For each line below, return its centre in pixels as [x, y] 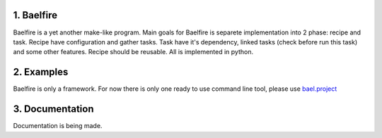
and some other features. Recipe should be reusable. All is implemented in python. [133, 52]
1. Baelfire [35, 15]
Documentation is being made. [58, 126]
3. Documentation [53, 109]
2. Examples [41, 72]
